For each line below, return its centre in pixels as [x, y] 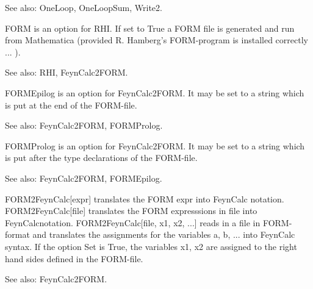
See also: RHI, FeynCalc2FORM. [67, 72]
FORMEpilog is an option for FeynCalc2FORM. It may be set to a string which [155, 92]
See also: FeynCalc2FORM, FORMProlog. [84, 125]
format [17, 234]
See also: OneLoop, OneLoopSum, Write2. [84, 7]
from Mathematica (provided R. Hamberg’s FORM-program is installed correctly [156, 40]
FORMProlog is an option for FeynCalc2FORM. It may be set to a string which [155, 145]
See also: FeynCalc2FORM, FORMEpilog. [84, 178]
